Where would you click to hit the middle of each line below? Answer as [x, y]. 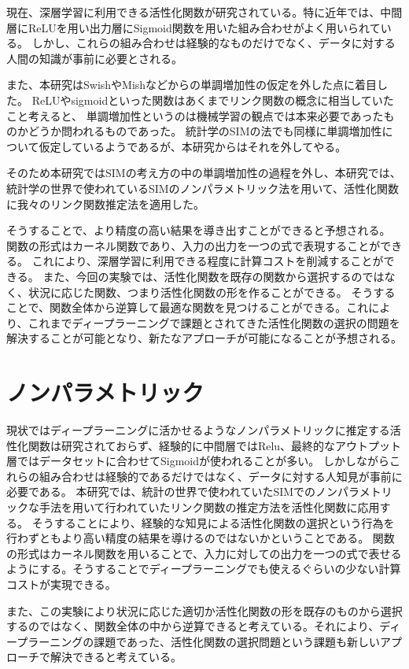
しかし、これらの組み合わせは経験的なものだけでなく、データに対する [214, 43]
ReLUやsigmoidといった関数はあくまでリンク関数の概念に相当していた [213, 100]
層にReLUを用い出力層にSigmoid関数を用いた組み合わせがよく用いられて [193, 27]
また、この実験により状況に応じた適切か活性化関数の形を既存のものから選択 [204, 610]
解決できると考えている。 [116, 657]
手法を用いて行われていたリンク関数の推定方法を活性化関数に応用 [209, 506]
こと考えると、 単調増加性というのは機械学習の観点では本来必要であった [195, 115]
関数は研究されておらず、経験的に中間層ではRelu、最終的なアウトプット [215, 445]
